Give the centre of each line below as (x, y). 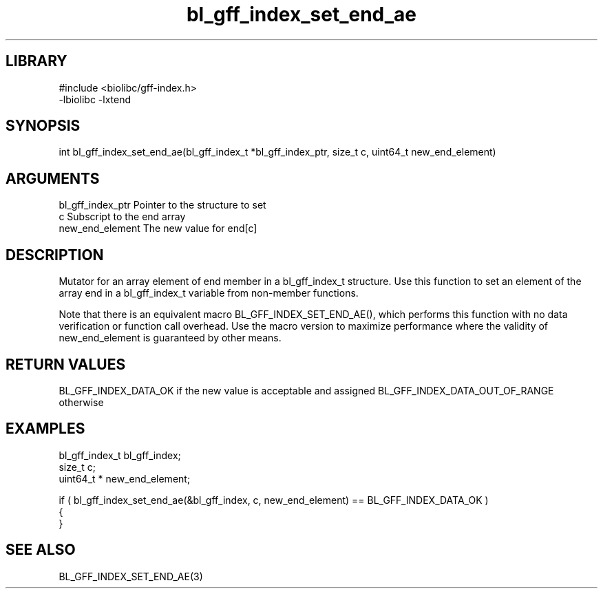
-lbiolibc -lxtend (95, 99)
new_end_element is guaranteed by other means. (170, 338)
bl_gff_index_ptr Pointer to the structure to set (162, 205)
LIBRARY (36, 61)
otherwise (81, 402)
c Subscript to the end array (122, 217)
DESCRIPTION (55, 255)
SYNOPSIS (43, 126)
